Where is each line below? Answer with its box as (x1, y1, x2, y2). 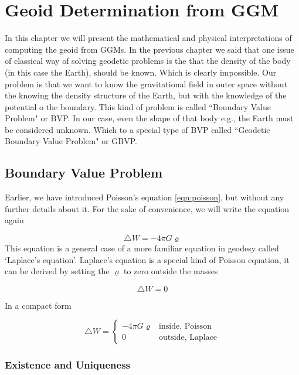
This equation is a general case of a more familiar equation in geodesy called (5, 242, 279, 254)
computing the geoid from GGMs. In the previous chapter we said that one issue (5, 43, 294, 55)
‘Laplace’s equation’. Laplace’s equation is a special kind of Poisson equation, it (5, 253, 290, 265)
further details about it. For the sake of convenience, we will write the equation (5, 202, 290, 214)
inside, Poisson (159, 322, 212, 330)
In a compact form (5, 299, 72, 311)
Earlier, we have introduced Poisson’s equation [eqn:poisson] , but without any (5, 191, 284, 203)
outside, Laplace (159, 333, 218, 342)
